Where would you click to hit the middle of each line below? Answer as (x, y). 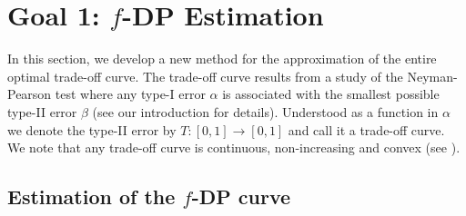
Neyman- (432, 76)
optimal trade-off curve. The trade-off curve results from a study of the (205, 76)
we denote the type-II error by (92, 129)
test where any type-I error (130, 94)
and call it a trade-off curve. (366, 129)
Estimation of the (91, 196)
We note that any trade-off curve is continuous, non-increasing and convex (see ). (234, 147)
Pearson (30, 94)
